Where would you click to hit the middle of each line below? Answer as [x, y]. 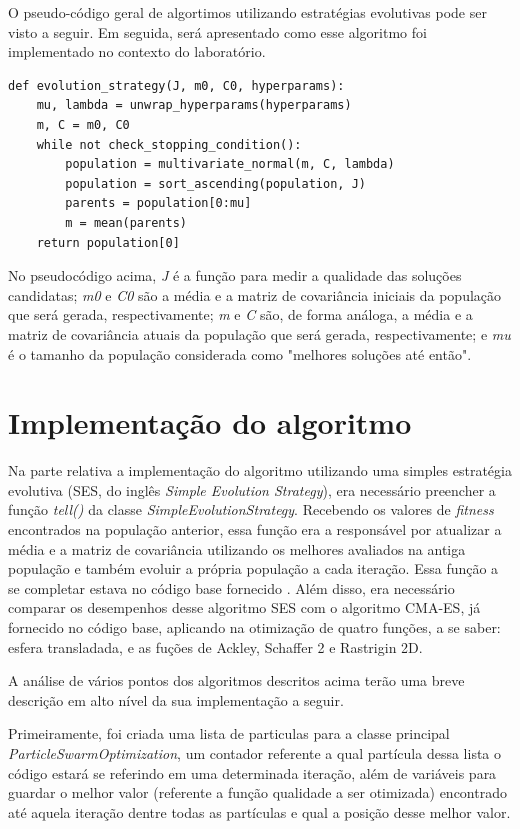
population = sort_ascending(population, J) [215, 183]
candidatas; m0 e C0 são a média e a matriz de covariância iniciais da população [255, 294]
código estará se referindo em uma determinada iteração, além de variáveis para [252, 772]
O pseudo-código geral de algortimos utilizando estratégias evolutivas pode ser [247, 12]
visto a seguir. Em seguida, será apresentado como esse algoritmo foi [217, 31]
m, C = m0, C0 [83, 124]
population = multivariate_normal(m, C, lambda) [230, 164]
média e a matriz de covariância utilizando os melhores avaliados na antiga [237, 548]
